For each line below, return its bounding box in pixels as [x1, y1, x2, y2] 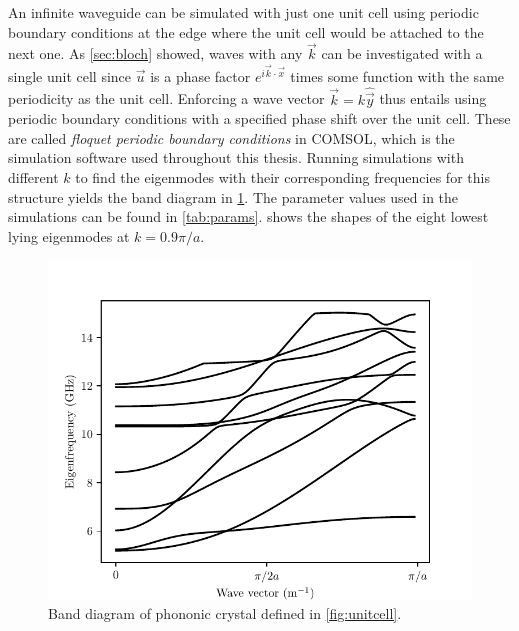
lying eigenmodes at [8, 225, 130, 246]
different [8, 167, 59, 188]
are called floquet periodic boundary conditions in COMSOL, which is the [8, 127, 455, 148]
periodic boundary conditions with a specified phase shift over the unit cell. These [8, 108, 511, 129]
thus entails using [379, 88, 487, 109]
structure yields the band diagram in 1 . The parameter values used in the [8, 186, 459, 207]
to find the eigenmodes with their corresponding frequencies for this [75, 167, 490, 188]
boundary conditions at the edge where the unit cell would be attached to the [8, 21, 484, 42]
